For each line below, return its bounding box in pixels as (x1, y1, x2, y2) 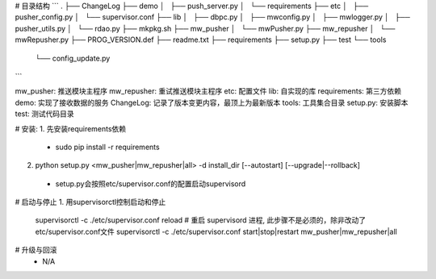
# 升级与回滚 (15, 245, 57, 255)
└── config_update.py (35, 53, 111, 63)
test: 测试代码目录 (15, 109, 74, 119)
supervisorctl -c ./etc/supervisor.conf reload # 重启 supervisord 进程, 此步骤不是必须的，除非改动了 (35, 215, 367, 225)
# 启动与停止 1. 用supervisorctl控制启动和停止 (15, 198, 166, 207)
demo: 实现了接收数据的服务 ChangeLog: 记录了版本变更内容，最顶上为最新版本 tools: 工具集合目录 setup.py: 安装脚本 (15, 98, 409, 107)
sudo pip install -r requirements (55, 142, 161, 152)
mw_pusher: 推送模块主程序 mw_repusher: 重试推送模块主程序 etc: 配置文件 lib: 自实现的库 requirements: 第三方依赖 (15, 86, 401, 96)
